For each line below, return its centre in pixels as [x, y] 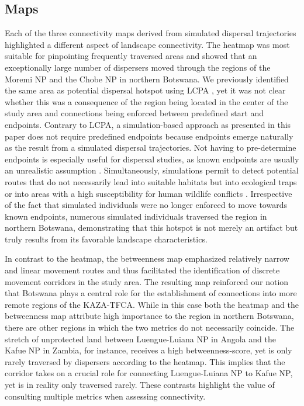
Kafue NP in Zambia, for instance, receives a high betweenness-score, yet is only [148, 350]
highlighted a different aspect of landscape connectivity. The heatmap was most [147, 44]
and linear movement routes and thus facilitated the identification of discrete [142, 270]
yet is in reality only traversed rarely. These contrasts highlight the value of [140, 385]
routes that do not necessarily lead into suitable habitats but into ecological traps [151, 181]
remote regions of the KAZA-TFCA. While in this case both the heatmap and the [152, 304]
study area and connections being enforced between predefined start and [134, 113]
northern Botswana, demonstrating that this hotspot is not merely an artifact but [151, 228]
